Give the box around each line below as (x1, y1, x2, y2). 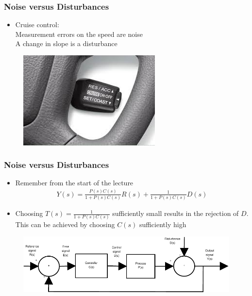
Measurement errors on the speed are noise (15, 29, 143, 39)
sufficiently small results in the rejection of (112, 208, 239, 218)
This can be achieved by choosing (15, 219, 115, 230)
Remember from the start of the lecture (15, 177, 134, 187)
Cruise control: (15, 19, 59, 30)
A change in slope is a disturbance (15, 38, 118, 49)
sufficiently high (139, 219, 186, 230)
